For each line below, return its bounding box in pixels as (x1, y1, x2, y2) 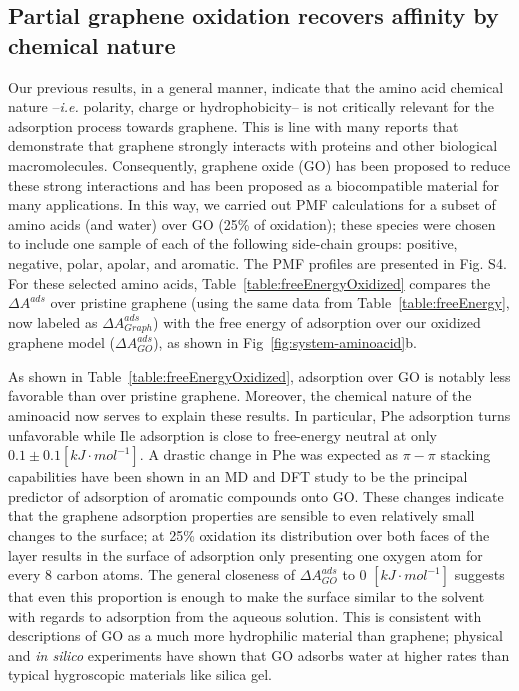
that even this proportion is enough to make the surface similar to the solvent (8, 586, 485, 607)
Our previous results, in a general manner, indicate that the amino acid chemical (8, 76, 504, 97)
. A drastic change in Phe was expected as (139, 444, 399, 465)
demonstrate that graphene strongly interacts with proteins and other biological (8, 135, 498, 156)
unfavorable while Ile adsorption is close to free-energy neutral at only (8, 424, 437, 445)
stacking (440, 444, 491, 465)
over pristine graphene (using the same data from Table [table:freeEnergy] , (50, 292, 510, 313)
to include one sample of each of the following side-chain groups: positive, (8, 233, 458, 254)
